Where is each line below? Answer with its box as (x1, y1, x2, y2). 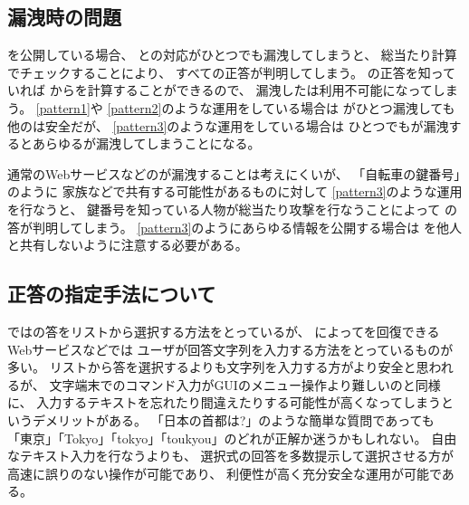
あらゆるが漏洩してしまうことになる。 (32, 134, 261, 153)
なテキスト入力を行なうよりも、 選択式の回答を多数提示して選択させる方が (7, 446, 455, 465)
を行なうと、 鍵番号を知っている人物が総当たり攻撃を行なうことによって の (7, 199, 457, 218)
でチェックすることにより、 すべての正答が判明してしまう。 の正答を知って (7, 62, 455, 81)
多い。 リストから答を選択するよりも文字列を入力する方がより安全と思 (7, 357, 429, 376)
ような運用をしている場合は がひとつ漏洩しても (174, 98, 455, 117)
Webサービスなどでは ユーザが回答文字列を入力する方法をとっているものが (7, 339, 454, 358)
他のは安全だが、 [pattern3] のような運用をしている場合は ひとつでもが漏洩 (7, 116, 449, 135)
